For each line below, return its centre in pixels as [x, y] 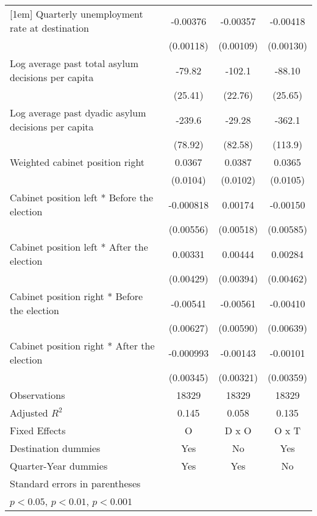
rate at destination [49, 28]
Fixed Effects [38, 430]
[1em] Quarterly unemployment [77, 14]
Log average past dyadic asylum [78, 113]
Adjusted [29, 413]
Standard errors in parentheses [75, 483]
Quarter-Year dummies [59, 466]
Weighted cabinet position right [77, 162]
